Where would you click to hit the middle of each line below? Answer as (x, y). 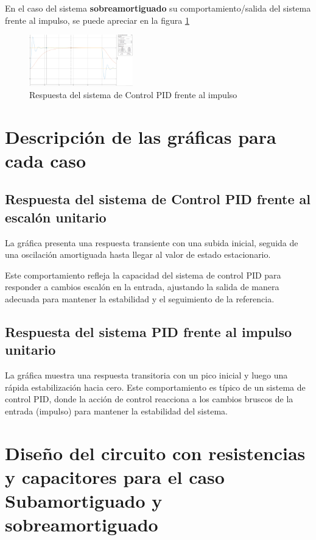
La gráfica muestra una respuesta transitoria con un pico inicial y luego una (146, 375)
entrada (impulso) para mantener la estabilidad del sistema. (116, 411)
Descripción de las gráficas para (141, 136)
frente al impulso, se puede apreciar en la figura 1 (97, 20)
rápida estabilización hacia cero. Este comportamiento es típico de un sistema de (155, 387)
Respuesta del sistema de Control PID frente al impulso (133, 94)
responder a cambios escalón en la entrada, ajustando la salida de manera (142, 287)
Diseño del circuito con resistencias (155, 453)
